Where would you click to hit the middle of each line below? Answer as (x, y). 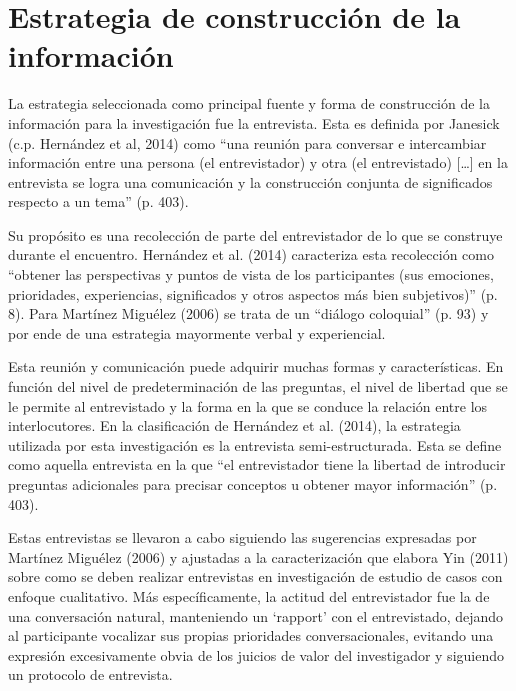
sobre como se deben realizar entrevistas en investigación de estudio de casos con (255, 576)
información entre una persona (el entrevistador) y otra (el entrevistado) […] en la (258, 162)
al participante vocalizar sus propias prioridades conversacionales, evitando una (251, 635)
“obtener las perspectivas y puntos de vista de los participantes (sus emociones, (251, 274)
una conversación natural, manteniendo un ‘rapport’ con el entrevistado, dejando (256, 615)
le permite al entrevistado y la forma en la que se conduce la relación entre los (248, 405)
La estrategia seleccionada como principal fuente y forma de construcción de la (249, 103)
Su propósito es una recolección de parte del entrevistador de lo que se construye (255, 234)
